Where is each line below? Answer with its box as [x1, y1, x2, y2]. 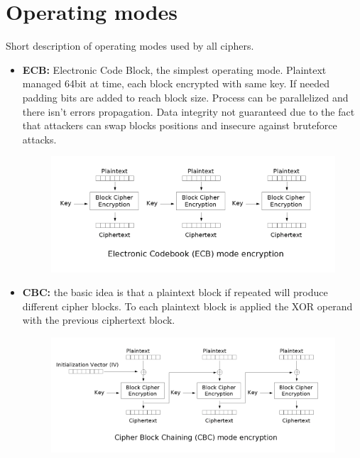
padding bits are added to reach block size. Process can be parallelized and [22, 89, 349, 104]
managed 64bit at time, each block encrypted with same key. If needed [22, 76, 329, 91]
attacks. [22, 131, 57, 146]
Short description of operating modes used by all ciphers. [6, 38, 254, 53]
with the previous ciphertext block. [22, 312, 175, 327]
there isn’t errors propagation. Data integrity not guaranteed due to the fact [22, 104, 355, 119]
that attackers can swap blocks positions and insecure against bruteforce [22, 118, 337, 133]
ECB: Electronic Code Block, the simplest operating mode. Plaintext [22, 62, 327, 77]
